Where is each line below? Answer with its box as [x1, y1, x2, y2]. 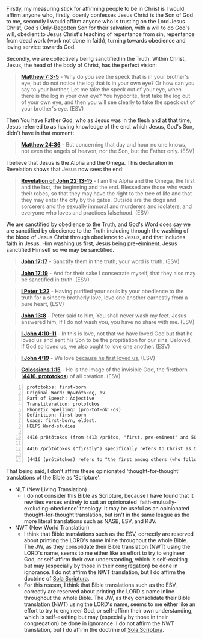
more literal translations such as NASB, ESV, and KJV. [23, 518, 157, 525]
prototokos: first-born [26, 384, 87, 390]
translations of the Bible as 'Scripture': [6, 474, 101, 482]
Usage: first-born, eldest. [26, 418, 97, 424]
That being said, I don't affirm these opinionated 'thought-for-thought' [6, 468, 180, 475]
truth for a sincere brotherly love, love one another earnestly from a [20, 294, 188, 301]
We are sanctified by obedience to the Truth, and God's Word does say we [6, 221, 191, 228]
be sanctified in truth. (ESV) [20, 276, 90, 283]
